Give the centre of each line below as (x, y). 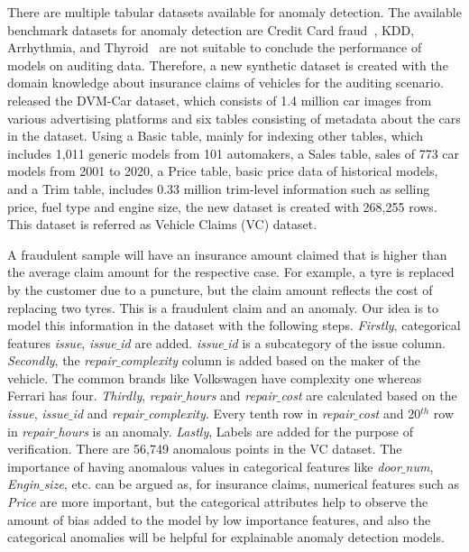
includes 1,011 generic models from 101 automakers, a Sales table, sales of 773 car (234, 153)
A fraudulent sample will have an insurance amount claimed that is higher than (227, 254)
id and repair (108, 414)
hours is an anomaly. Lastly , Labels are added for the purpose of (236, 431)
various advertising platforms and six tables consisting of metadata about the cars (234, 118)
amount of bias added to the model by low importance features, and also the (219, 519)
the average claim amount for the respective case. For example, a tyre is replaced (231, 272)
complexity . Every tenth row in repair (251, 414)
